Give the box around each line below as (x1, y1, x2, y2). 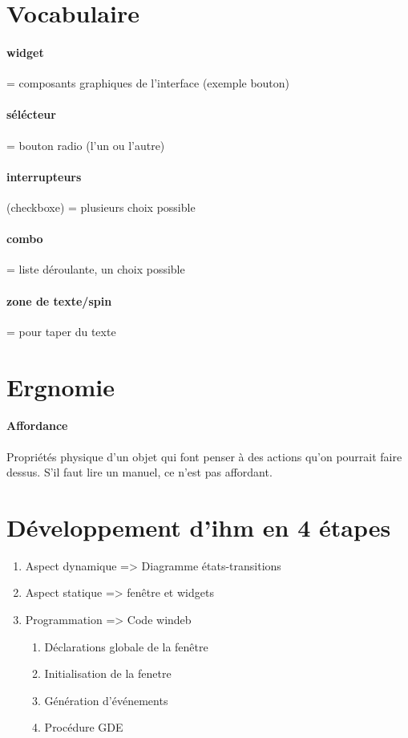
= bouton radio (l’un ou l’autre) (6, 136, 165, 153)
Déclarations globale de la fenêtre (44, 638, 208, 655)
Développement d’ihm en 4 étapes (6, 510, 391, 543)
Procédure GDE (44, 719, 123, 736)
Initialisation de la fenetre (44, 665, 172, 682)
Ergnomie (6, 370, 115, 403)
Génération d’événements (44, 691, 168, 708)
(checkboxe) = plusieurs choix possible (6, 198, 196, 215)
